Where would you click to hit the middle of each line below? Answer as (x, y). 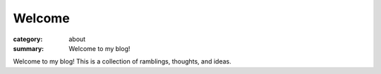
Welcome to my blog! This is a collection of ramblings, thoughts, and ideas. (122, 61)
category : (28, 39)
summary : (29, 48)
